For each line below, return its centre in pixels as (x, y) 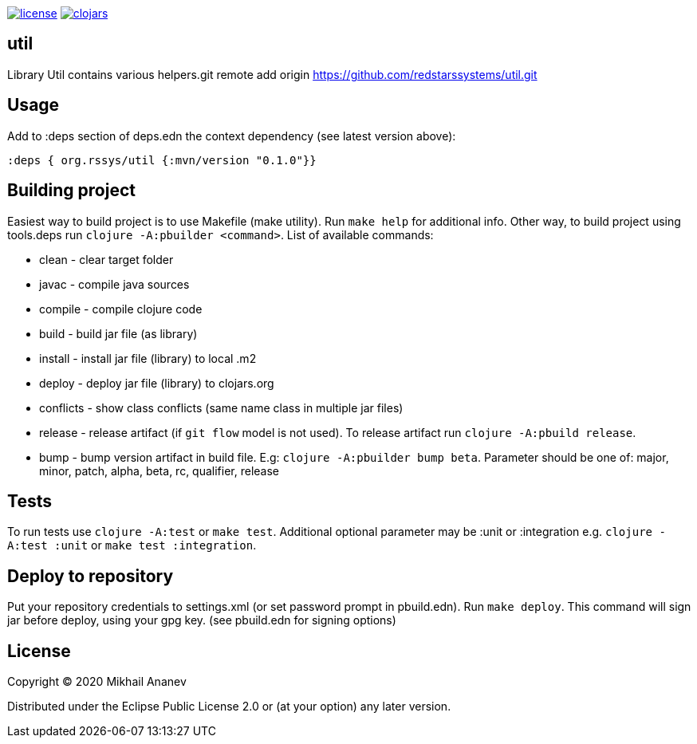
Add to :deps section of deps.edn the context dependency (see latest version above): (232, 136)
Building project (71, 191)
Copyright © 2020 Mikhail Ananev (97, 682)
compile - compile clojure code (121, 309)
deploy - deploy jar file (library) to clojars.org (157, 383)
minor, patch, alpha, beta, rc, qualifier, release (159, 470)
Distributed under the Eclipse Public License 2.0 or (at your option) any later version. (229, 707)
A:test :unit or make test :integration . (132, 545)
